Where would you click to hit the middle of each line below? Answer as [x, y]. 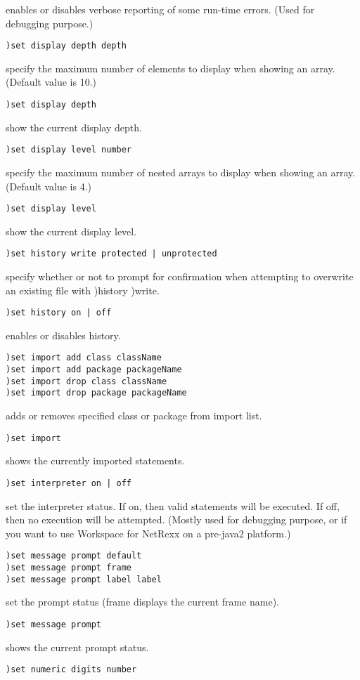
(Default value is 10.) [51, 82]
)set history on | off [59, 313]
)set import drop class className [86, 381]
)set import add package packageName [94, 370]
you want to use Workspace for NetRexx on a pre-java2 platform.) [148, 533]
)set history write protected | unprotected [111, 254]
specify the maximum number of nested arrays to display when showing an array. [181, 172]
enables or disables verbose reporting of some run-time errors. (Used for [160, 9]
